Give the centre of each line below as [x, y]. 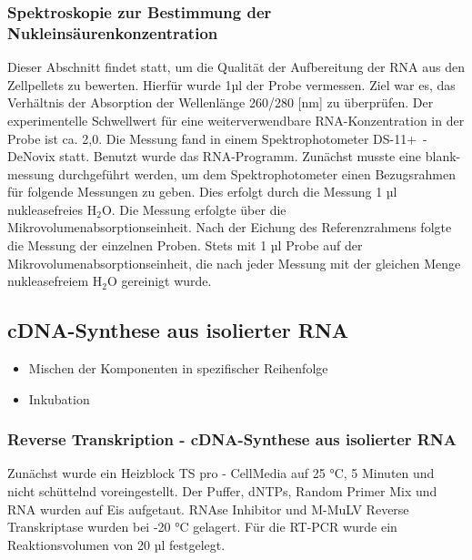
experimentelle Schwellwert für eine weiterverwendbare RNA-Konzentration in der [236, 120]
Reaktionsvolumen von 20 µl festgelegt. [116, 544]
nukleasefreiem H [55, 281]
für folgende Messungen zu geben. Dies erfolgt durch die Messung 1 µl [202, 192]
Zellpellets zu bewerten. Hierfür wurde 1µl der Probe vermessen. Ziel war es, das [231, 84]
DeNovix [31, 156]
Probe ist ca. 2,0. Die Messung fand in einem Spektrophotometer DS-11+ [212, 138]
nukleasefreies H [52, 209]
